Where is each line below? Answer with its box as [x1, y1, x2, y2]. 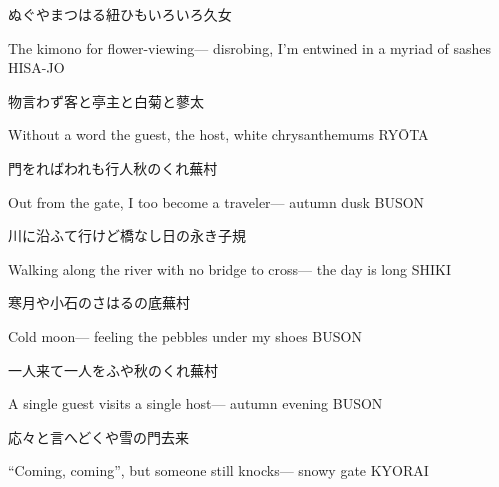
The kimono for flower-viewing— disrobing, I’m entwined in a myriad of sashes [8, 37, 492, 58]
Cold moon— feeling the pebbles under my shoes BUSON [8, 325, 362, 346]
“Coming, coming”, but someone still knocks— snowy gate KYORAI [8, 460, 429, 481]
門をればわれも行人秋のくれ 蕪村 [8, 157, 218, 178]
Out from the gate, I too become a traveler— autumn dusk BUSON [8, 191, 425, 212]
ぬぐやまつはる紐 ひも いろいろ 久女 [8, 4, 232, 24]
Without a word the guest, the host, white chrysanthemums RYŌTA [8, 124, 429, 145]
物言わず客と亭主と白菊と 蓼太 [8, 90, 204, 111]
